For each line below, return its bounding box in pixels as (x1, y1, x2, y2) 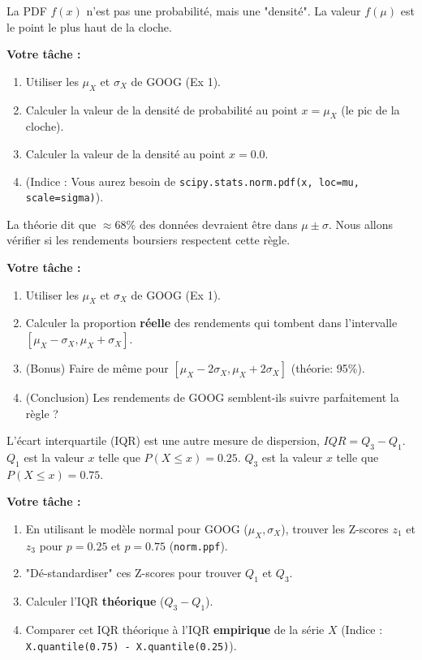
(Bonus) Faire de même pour (25, 360, 169, 377)
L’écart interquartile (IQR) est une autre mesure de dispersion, (6, 432, 320, 449)
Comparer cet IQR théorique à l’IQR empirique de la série (25, 621, 325, 638)
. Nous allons (328, 215, 393, 232)
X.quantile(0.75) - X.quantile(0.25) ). (25, 636, 237, 654)
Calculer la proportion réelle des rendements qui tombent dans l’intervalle (25, 314, 398, 331)
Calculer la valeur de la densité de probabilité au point (25, 101, 298, 118)
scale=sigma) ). (25, 188, 104, 205)
